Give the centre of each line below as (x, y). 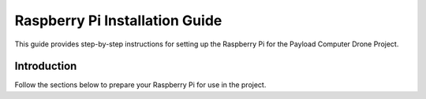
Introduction (46, 66)
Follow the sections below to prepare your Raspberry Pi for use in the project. (140, 85)
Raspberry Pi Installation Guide (118, 20)
